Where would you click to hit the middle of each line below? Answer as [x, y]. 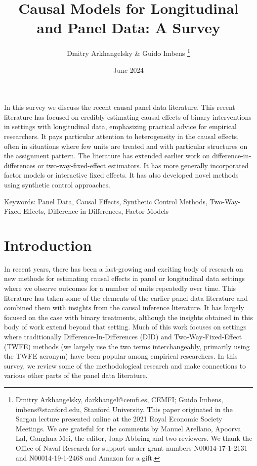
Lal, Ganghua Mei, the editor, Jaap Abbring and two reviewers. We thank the [134, 438]
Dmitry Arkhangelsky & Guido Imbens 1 [128, 52]
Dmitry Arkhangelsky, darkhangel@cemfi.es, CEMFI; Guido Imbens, [119, 399]
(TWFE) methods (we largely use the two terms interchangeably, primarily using [127, 346]
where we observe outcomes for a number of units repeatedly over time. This [120, 288]
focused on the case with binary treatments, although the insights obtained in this [128, 317]
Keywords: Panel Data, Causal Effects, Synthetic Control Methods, [106, 201]
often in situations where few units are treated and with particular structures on [126, 146]
